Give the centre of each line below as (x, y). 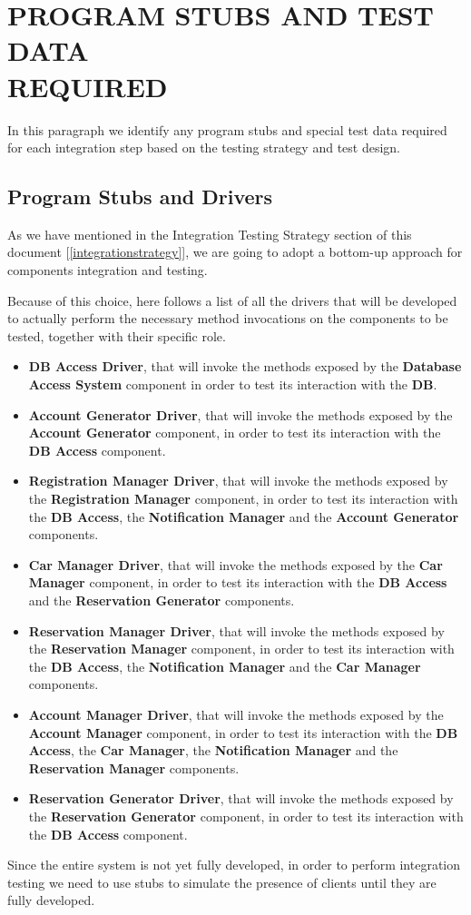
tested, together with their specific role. (117, 335)
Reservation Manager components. (134, 767)
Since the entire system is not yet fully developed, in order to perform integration (234, 865)
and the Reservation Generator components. (162, 600)
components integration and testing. (108, 270)
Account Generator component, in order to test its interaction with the (235, 433)
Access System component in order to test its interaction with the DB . (233, 384)
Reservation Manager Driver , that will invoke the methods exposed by (236, 630)
